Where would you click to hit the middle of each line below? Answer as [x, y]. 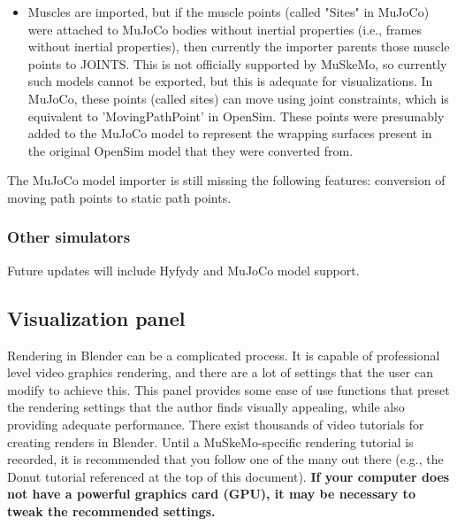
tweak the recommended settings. [111, 511]
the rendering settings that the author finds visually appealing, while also [206, 407]
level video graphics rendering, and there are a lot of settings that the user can [220, 372]
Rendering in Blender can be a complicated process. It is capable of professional [224, 355]
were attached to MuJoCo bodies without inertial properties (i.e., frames [225, 29]
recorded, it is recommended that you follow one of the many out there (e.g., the [225, 459]
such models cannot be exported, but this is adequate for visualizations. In [230, 81]
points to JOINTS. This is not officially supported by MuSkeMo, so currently [237, 63]
